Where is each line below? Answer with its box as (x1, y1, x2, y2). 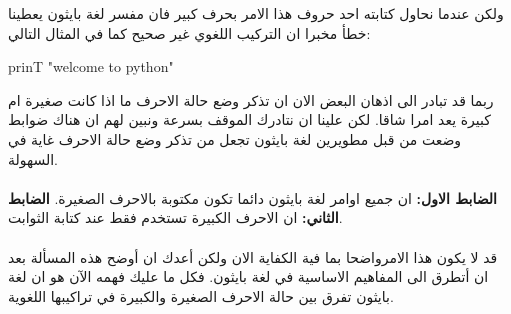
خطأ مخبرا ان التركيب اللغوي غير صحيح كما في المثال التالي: (8, 22, 371, 43)
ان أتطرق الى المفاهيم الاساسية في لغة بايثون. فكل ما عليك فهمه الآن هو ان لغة (8, 266, 489, 287)
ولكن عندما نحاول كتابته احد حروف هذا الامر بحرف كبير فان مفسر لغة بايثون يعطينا (8, 3, 504, 23)
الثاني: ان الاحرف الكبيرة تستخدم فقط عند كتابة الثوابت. (8, 207, 343, 228)
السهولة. (8, 148, 59, 169)
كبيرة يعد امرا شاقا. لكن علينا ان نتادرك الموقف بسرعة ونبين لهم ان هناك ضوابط (8, 109, 491, 130)
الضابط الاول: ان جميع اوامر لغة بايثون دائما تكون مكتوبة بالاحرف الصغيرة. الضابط (8, 187, 497, 208)
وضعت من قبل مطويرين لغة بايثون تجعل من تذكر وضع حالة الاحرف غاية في (8, 128, 462, 149)
